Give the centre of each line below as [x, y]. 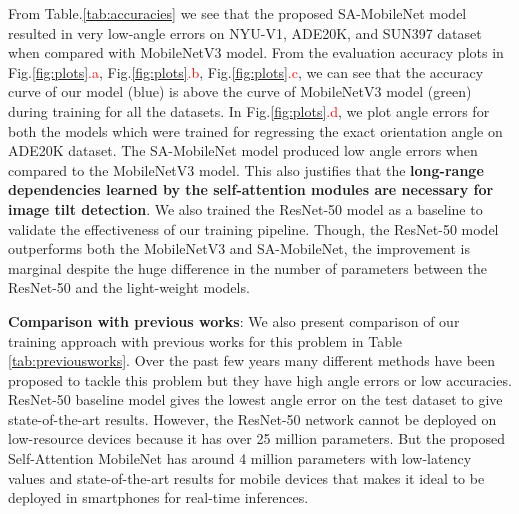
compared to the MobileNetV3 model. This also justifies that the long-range [246, 169]
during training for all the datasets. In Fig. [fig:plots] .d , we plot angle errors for [249, 110]
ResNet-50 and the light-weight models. [129, 287]
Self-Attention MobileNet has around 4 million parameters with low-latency [240, 458]
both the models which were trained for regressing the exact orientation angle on [255, 130]
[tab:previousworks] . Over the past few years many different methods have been [252, 360]
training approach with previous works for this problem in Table [205, 340]
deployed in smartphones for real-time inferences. [158, 497]
